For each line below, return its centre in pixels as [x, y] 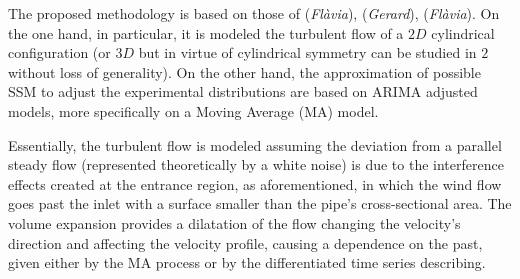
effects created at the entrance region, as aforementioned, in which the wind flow [255, 183]
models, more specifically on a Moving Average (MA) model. [193, 110]
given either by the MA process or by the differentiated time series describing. [247, 262]
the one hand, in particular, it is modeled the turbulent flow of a [206, 32]
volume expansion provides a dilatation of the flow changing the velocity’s [234, 222]
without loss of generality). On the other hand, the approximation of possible [244, 71]
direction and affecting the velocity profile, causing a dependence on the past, [245, 242]
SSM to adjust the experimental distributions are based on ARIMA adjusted [243, 91]
